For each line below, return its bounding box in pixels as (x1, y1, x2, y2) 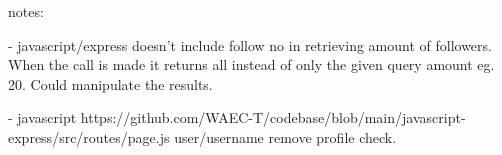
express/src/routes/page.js (8, 126, 170, 147)
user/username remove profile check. (174, 126, 397, 147)
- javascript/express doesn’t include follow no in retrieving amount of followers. (8, 34, 492, 55)
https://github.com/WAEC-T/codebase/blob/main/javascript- (80, 107, 466, 128)
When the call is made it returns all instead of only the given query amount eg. (8, 54, 495, 75)
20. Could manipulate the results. (8, 73, 213, 94)
